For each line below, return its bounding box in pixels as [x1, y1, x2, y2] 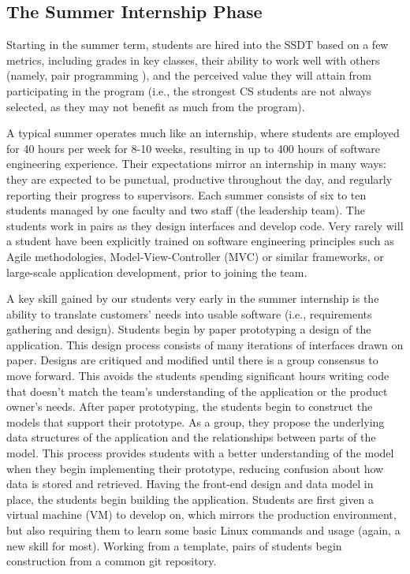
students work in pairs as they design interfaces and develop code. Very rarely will [6, 217, 404, 233]
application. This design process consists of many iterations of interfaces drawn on [6, 336, 404, 352]
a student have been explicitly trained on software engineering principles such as [6, 233, 394, 249]
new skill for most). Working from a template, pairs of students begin [6, 537, 342, 553]
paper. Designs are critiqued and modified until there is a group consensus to [6, 352, 378, 368]
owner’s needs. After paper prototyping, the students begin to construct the [6, 398, 373, 415]
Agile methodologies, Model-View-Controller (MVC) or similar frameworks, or [6, 248, 384, 264]
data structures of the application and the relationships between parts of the [6, 429, 376, 445]
